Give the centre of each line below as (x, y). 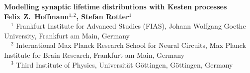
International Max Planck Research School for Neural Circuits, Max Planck (131, 45)
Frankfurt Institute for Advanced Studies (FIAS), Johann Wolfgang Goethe (131, 26)
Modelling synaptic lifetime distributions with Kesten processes (116, 6)
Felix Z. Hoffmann (37, 16)
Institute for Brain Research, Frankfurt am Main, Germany (94, 55)
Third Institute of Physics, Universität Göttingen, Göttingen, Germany (125, 64)
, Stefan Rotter (103, 16)
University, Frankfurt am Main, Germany (67, 35)
